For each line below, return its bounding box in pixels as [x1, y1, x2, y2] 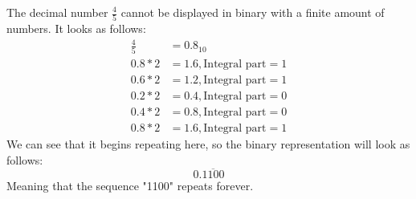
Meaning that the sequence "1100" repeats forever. [6, 177, 254, 194]
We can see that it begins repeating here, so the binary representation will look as [6, 135, 410, 152]
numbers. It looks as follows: [6, 20, 146, 37]
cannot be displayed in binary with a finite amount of [120, 4, 385, 20]
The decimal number [6, 4, 108, 20]
